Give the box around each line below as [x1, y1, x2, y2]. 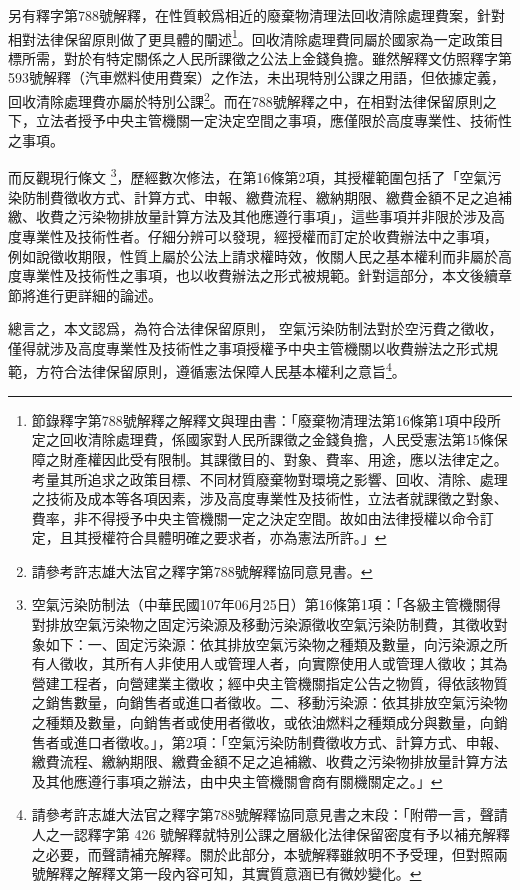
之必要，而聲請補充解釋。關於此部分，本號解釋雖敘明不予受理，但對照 [31, 843, 494, 864]
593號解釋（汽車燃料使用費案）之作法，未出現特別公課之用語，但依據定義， [8, 67, 505, 88]
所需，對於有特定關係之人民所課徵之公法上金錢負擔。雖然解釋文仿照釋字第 [21, 47, 512, 68]
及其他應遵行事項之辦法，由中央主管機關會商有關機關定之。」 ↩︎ [31, 770, 443, 791]
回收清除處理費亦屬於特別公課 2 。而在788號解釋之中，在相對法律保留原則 [8, 88, 483, 111]
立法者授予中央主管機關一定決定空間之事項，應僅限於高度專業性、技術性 [35, 110, 512, 131]
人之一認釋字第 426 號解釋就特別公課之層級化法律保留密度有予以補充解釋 [31, 824, 511, 844]
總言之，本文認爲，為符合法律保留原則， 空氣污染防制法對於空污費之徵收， [8, 318, 503, 339]
